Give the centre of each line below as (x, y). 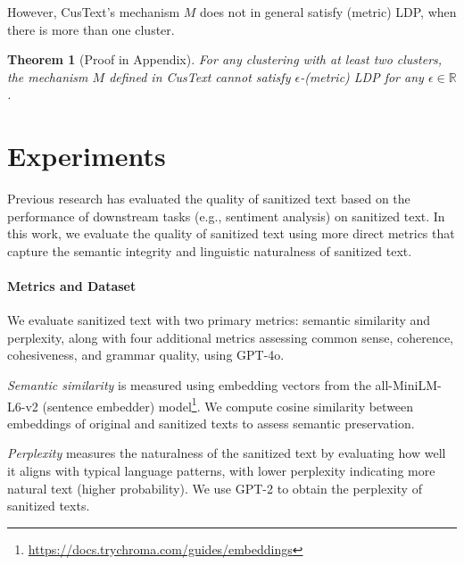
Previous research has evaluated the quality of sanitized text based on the (209, 199)
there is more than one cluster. (91, 29)
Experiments (87, 156)
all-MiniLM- (408, 385)
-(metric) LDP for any (362, 76)
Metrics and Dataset (72, 286)
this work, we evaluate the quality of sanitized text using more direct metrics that (231, 233)
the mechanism (48, 76)
